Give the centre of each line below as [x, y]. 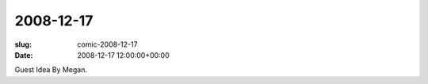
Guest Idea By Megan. [51, 70]
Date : [24, 55]
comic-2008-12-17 [107, 44]
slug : [23, 44]
